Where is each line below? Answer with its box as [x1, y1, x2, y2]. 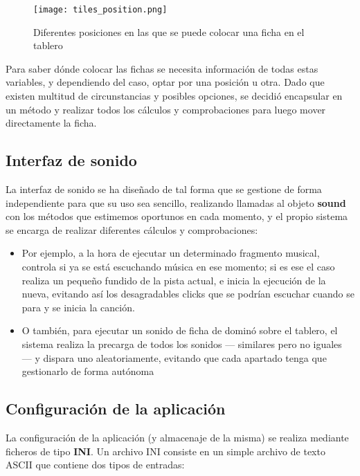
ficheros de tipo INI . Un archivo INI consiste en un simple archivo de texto [6, 443, 325, 458]
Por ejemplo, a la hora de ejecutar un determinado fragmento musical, [21, 246, 320, 260]
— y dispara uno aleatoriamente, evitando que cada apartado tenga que [21, 350, 327, 365]
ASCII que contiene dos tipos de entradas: [6, 457, 185, 472]
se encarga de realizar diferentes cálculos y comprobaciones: [6, 222, 258, 237]
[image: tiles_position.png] [33, 5, 168, 15]
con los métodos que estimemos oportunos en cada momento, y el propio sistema [6, 209, 348, 223]
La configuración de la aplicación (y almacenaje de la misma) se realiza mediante [6, 430, 349, 444]
